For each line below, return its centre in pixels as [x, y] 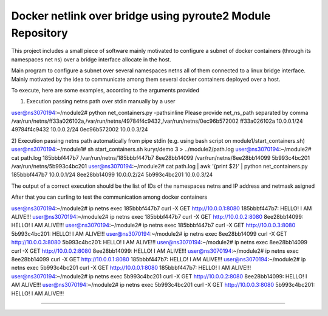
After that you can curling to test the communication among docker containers [109, 197]
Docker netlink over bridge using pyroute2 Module [141, 16]
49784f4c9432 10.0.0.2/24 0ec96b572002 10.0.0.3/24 [80, 129]
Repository [39, 33]
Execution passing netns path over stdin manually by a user [101, 101]
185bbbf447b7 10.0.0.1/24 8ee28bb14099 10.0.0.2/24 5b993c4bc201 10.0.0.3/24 [112, 175]
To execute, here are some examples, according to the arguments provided [105, 90]
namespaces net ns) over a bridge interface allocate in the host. [91, 59]
